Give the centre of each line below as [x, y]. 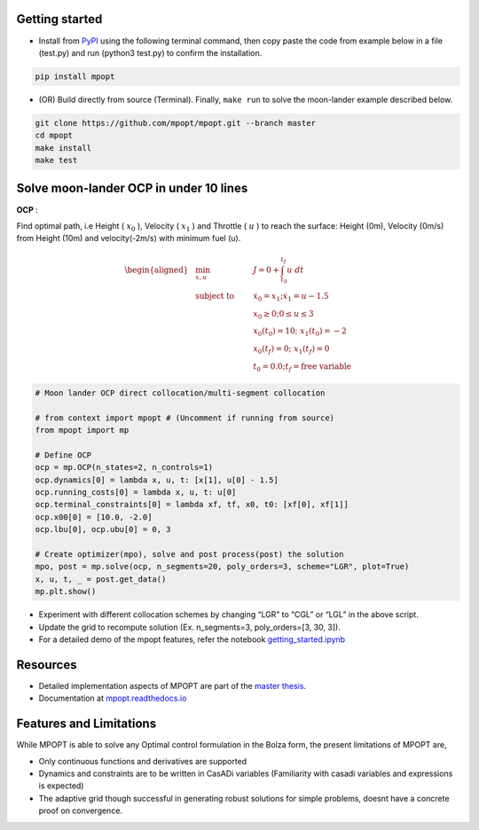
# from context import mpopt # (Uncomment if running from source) [185, 418]
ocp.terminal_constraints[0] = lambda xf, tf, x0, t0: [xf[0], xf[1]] [192, 505]
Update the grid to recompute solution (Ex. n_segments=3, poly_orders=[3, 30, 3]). [189, 627]
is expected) [61, 786]
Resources [47, 665]
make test [56, 161]
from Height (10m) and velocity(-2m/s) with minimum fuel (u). [129, 239]
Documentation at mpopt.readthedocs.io [113, 698]
